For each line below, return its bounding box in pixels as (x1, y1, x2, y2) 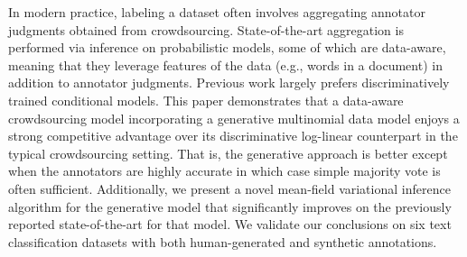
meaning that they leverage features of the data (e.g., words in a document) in (8, 55, 443, 74)
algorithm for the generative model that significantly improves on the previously (8, 197, 452, 216)
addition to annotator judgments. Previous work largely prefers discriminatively (8, 73, 450, 92)
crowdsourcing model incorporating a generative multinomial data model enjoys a (8, 108, 460, 127)
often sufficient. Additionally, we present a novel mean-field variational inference (8, 179, 451, 197)
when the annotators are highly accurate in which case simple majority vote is (8, 161, 441, 180)
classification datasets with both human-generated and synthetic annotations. (8, 232, 437, 251)
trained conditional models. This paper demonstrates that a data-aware (8, 90, 404, 109)
